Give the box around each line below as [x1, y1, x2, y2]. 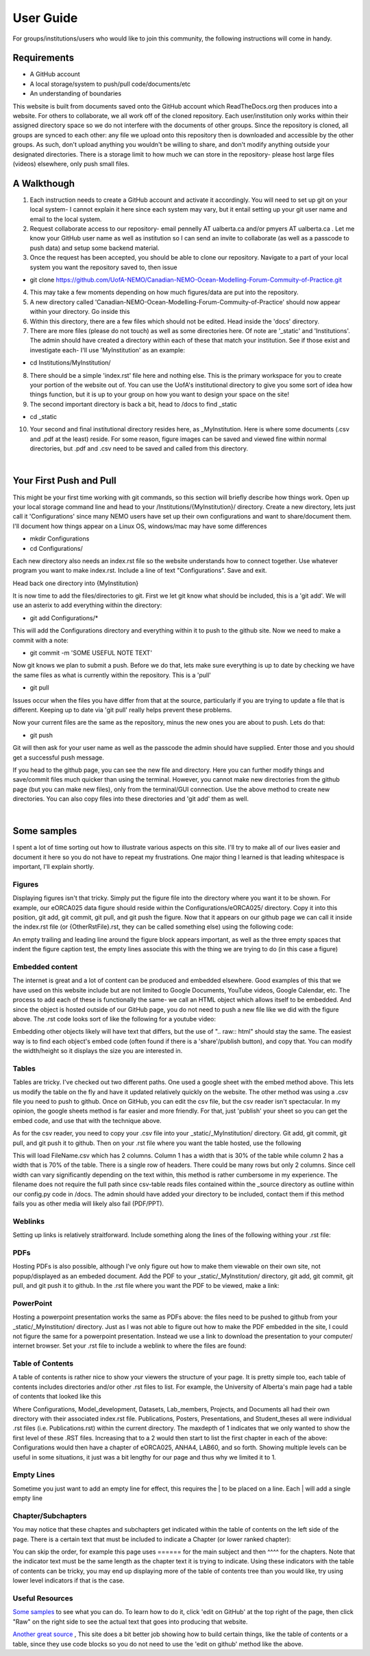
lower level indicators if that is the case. [12, 1576, 125, 1585]
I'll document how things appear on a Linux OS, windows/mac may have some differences [12, 522, 267, 530]
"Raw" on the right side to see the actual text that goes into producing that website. [12, 1618, 248, 1626]
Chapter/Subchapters [12, 1511, 87, 1521]
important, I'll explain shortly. [12, 863, 95, 871]
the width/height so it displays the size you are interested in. [12, 1047, 183, 1055]
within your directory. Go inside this [29, 308, 130, 316]
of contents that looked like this [12, 1392, 102, 1400]
